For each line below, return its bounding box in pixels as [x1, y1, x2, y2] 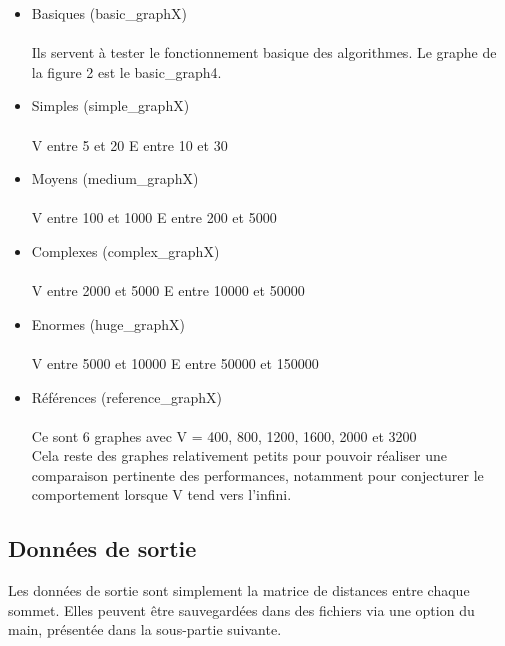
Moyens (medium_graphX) [31, 168, 199, 189]
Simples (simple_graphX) [31, 95, 190, 116]
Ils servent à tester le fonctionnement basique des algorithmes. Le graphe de [31, 42, 497, 63]
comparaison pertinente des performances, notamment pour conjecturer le [31, 464, 484, 485]
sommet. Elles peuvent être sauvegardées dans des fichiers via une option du [8, 599, 475, 620]
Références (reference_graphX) [31, 386, 222, 407]
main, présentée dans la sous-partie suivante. [8, 619, 282, 640]
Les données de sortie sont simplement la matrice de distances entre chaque [8, 580, 470, 601]
